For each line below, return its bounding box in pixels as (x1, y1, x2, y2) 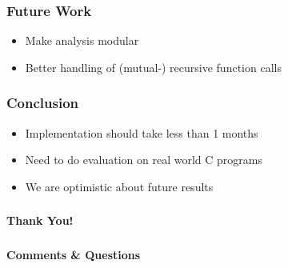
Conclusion (6, 93, 78, 113)
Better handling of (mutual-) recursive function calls (25, 58, 282, 75)
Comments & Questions (6, 246, 141, 262)
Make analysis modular (25, 32, 139, 49)
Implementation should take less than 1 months (25, 124, 258, 141)
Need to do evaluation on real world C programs (25, 151, 262, 168)
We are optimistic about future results (25, 178, 214, 194)
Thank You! (6, 212, 74, 229)
